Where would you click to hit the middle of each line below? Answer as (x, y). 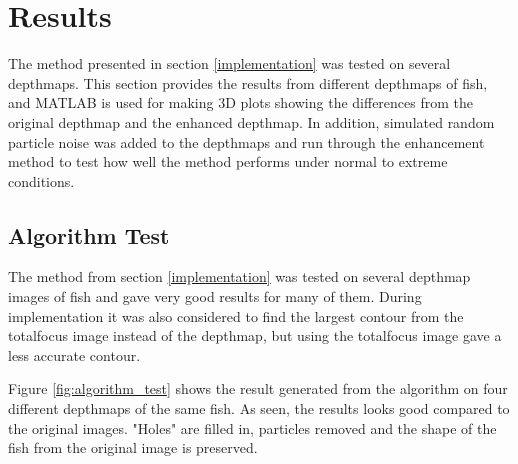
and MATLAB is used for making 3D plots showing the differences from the (241, 102)
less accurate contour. (74, 354)
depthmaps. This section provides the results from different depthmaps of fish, (248, 82)
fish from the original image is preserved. (133, 447)
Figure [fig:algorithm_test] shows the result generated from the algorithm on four (258, 388)
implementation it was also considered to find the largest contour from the (236, 315)
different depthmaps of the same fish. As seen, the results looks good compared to (259, 408)
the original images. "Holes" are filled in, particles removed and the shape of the (252, 427)
